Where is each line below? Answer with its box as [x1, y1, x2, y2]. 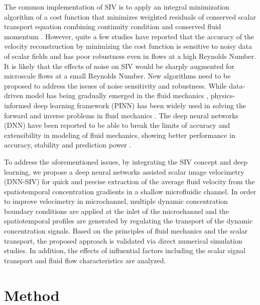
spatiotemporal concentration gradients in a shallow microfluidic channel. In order [4, 186, 256, 196]
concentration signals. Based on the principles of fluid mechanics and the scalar [4, 225, 248, 236]
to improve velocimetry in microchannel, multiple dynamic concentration [4, 196, 228, 206]
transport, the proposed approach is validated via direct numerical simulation [4, 235, 242, 246]
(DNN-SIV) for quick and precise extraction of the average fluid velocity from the [4, 176, 255, 187]
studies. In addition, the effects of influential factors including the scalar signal [4, 245, 245, 256]
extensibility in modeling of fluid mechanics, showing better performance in [4, 129, 235, 140]
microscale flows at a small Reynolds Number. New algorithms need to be [4, 70, 231, 81]
